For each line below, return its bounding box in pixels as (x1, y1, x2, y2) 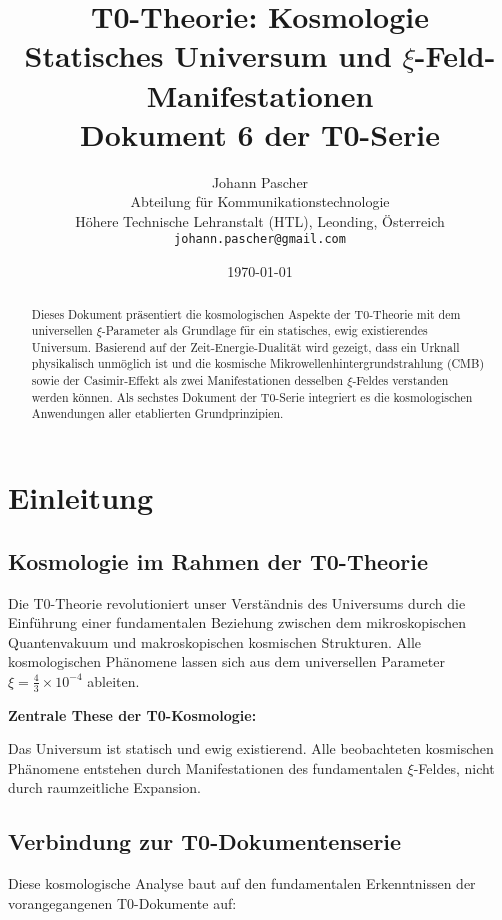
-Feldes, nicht (413, 757, 495, 778)
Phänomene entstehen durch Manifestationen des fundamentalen (8, 757, 403, 778)
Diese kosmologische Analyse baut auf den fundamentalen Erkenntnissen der (8, 873, 476, 894)
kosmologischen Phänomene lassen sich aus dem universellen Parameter (8, 651, 445, 672)
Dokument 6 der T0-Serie (80, 113, 440, 154)
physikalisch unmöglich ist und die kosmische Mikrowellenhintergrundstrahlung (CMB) (31, 355, 485, 372)
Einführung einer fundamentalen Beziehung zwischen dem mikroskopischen (8, 612, 467, 633)
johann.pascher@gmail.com (174, 232, 346, 247)
